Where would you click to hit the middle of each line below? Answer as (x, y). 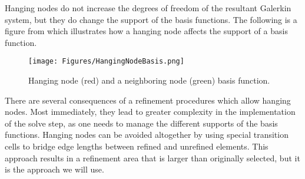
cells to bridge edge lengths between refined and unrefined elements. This (137, 146)
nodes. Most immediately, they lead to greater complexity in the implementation (150, 112)
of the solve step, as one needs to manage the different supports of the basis (141, 123)
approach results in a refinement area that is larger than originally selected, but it (152, 158)
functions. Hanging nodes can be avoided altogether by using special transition (147, 135)
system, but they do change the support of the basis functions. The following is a (151, 19)
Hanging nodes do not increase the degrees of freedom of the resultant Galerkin (148, 8)
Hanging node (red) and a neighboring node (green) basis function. (149, 80)
